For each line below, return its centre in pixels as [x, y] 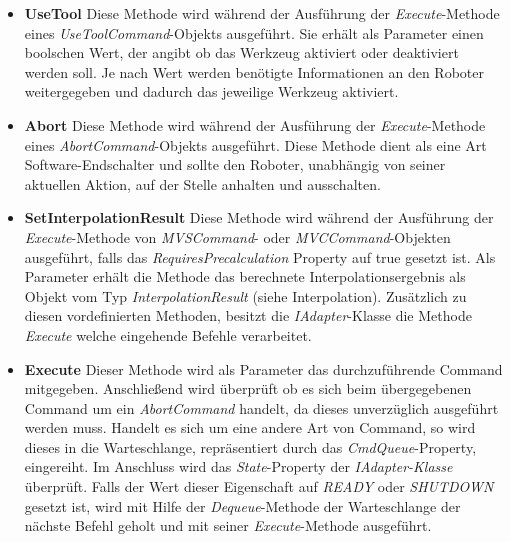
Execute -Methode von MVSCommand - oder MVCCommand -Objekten [237, 236]
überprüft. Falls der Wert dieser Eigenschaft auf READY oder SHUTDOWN [259, 486]
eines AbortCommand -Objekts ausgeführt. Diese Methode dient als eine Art [255, 144]
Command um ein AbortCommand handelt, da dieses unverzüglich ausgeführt [261, 407]
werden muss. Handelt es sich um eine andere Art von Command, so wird [250, 427]
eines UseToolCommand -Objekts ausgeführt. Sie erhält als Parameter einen [254, 32]
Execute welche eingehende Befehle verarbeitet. [168, 334]
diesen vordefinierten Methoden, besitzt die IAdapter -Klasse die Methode [248, 315]
